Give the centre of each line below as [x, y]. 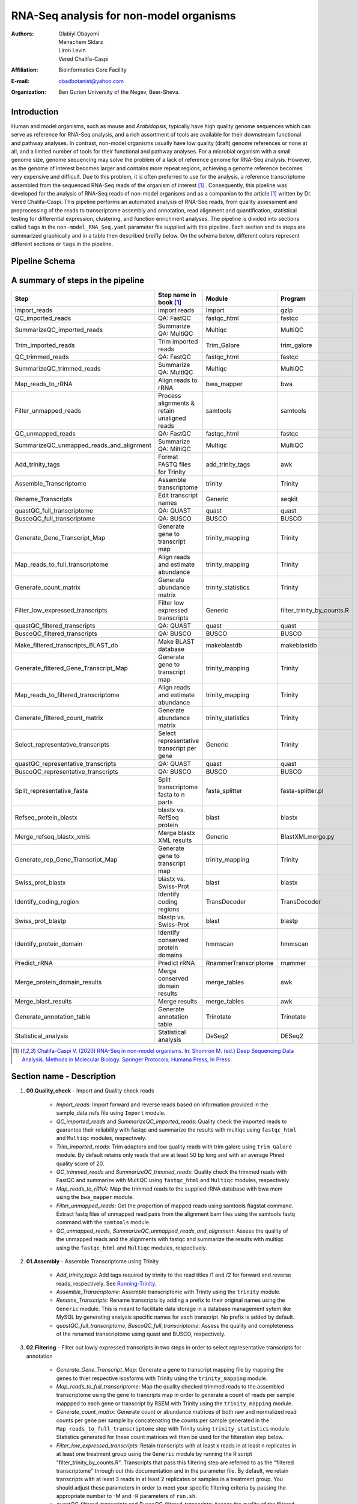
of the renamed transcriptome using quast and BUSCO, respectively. [141, 1334]
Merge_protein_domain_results [58, 982]
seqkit [289, 499]
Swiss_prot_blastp [41, 921]
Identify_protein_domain [49, 944]
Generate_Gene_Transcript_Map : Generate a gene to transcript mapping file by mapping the [170, 1370]
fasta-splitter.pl [302, 791]
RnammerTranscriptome [240, 963]
